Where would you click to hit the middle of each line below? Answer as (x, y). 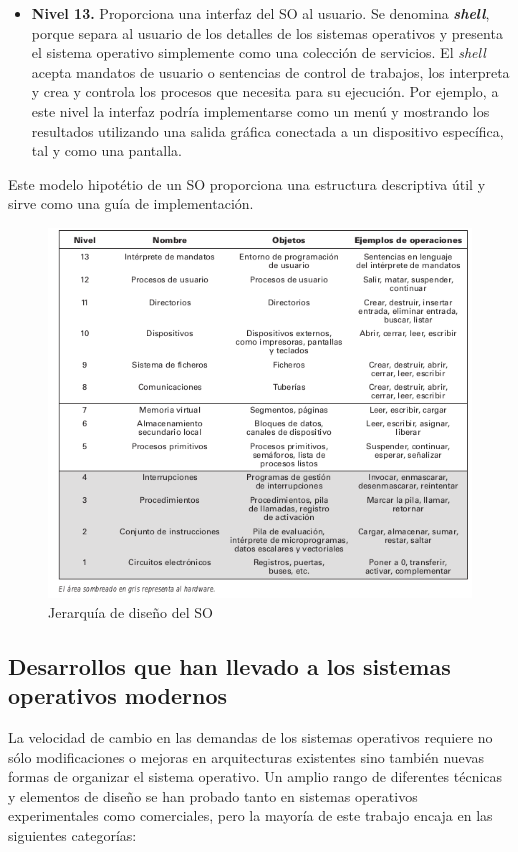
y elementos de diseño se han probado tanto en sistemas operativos (213, 795)
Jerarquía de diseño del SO (130, 611)
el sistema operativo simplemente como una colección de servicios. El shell (258, 52)
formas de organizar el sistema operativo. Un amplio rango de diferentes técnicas (255, 776)
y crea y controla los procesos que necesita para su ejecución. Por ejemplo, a (265, 91)
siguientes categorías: (72, 834)
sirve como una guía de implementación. (131, 203)
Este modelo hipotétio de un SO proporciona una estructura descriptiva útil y (247, 183)
